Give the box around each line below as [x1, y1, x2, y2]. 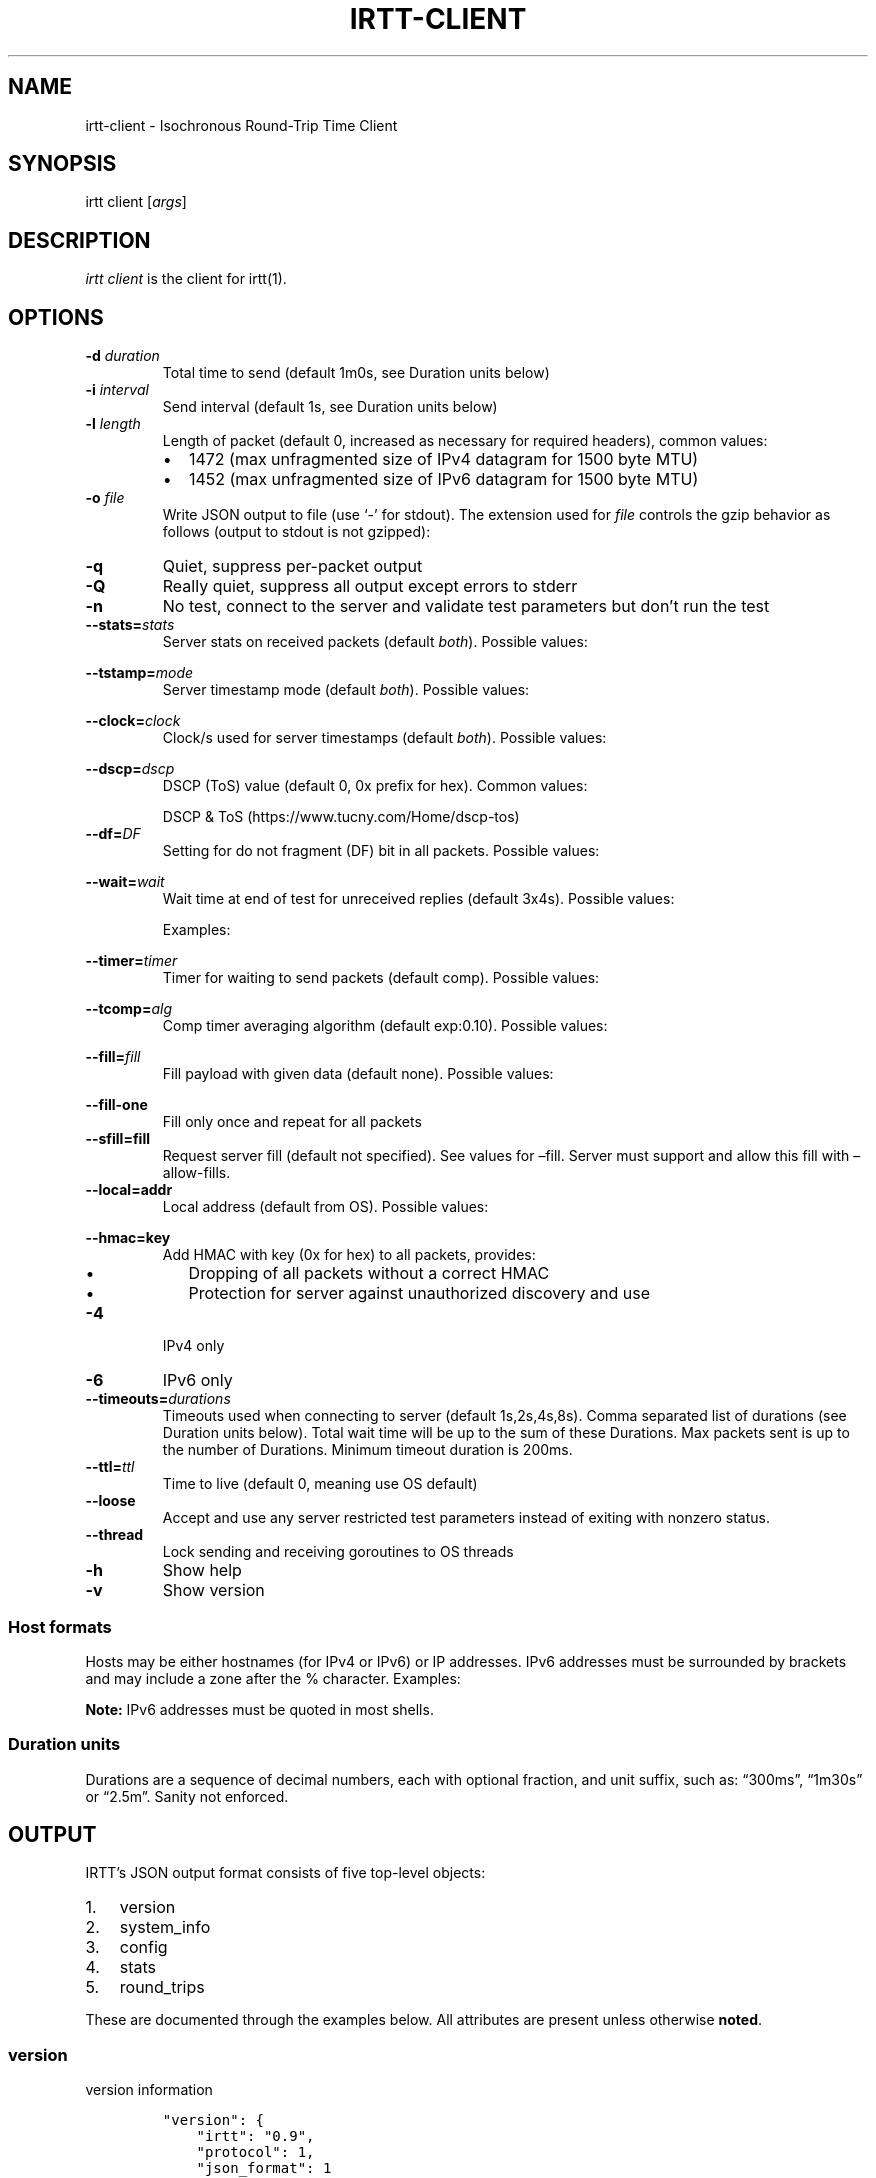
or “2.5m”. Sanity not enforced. [85, 1787, 289, 1805]
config [119, 1937, 168, 1958]
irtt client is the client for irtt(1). [85, 270, 287, 288]
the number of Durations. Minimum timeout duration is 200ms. [162, 1441, 573, 1459]
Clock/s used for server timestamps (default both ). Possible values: [162, 729, 607, 747]
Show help [162, 1560, 242, 1581]
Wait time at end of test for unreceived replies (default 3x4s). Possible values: [162, 890, 675, 908]
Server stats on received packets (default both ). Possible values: [162, 633, 588, 651]
